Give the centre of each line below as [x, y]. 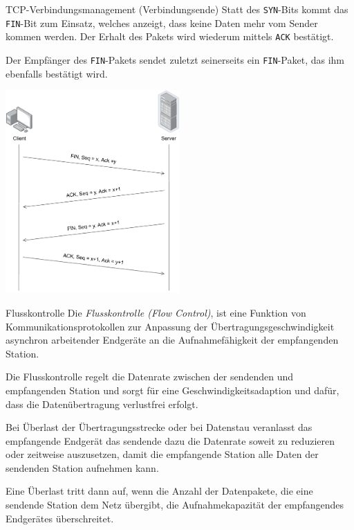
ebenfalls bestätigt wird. [57, 73]
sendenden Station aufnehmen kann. [82, 467]
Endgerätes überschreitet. [60, 518]
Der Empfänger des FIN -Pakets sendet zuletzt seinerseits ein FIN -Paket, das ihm [175, 59]
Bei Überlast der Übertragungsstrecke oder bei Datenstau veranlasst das [159, 427]
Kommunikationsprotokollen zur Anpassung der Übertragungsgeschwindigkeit [170, 326]
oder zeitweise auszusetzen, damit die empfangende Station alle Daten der [162, 454]
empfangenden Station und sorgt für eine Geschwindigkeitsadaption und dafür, [173, 390]
